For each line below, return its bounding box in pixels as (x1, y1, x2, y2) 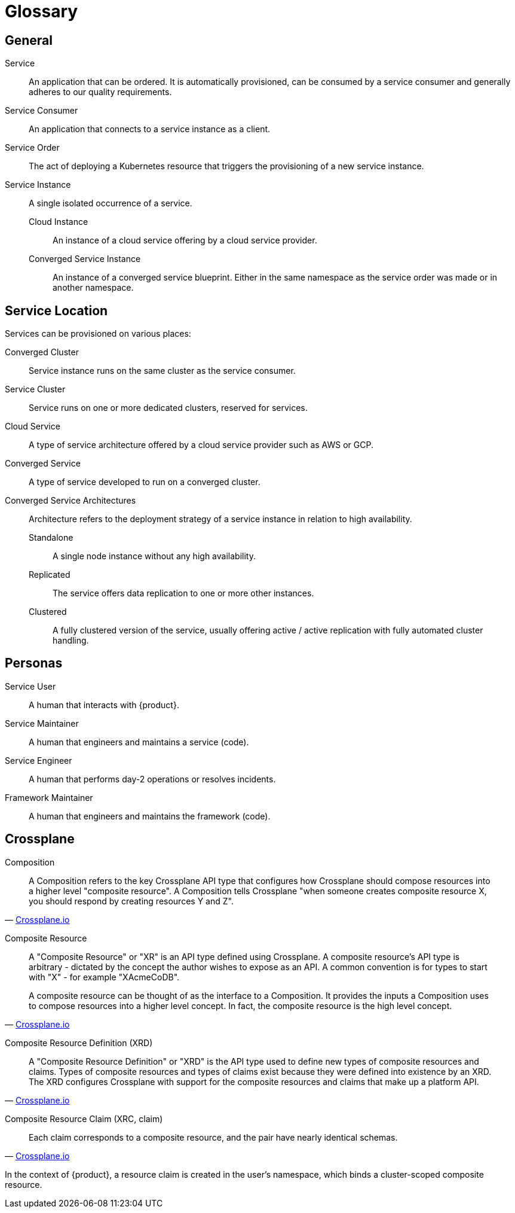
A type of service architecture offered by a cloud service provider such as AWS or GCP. (29, 440, 373, 450)
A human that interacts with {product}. (29, 699, 179, 710)
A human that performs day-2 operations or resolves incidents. (29, 773, 276, 784)
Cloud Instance (29, 217, 88, 227)
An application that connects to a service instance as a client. (29, 124, 271, 135)
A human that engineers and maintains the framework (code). (29, 810, 271, 821)
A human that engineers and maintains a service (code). (29, 736, 249, 747)
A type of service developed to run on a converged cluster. (29, 477, 260, 487)
